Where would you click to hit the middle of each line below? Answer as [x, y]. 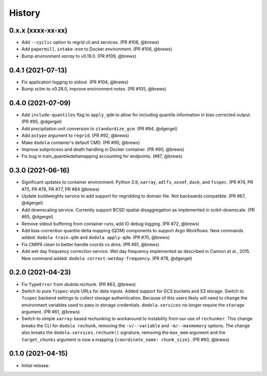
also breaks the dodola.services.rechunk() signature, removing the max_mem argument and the [124, 333]
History [25, 13]
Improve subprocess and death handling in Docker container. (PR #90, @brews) [103, 149]
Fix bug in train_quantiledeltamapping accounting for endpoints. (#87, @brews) [102, 156]
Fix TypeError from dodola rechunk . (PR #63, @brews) [79, 284]
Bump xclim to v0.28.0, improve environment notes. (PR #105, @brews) [94, 89]
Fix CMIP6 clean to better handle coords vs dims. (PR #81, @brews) [90, 244]
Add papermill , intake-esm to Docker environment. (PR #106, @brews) [97, 49]
